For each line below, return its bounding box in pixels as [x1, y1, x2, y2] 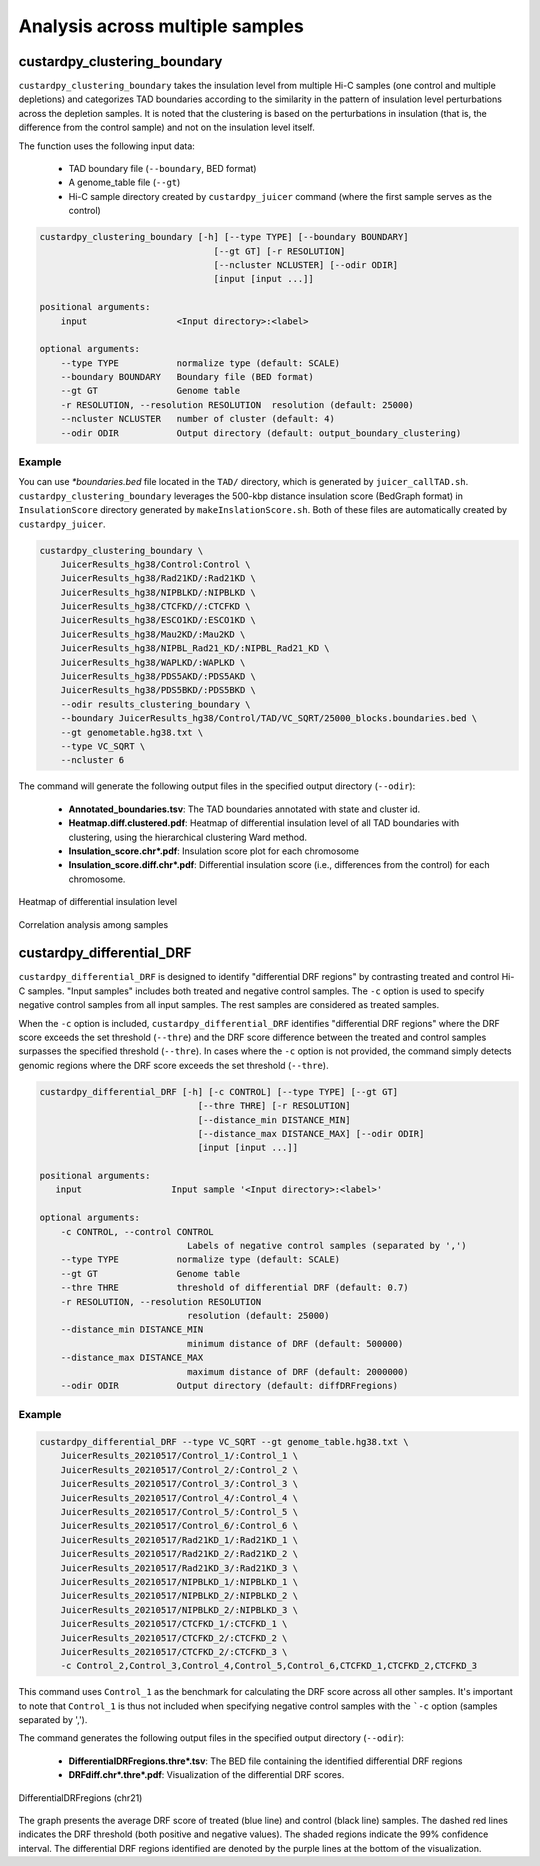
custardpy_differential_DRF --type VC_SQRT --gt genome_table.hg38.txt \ [39, 1436, 409, 1448]
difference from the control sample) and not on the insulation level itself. [18, 121, 315, 134]
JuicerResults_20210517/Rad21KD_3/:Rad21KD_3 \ [60, 1562, 299, 1574]
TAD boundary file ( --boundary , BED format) [68, 163, 257, 175]
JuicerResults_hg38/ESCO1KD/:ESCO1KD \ [60, 615, 257, 626]
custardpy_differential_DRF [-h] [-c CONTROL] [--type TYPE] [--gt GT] [39, 1086, 399, 1097]
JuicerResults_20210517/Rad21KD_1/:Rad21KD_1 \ [60, 1534, 299, 1545]
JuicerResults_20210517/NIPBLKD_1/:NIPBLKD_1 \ [60, 1576, 299, 1587]
